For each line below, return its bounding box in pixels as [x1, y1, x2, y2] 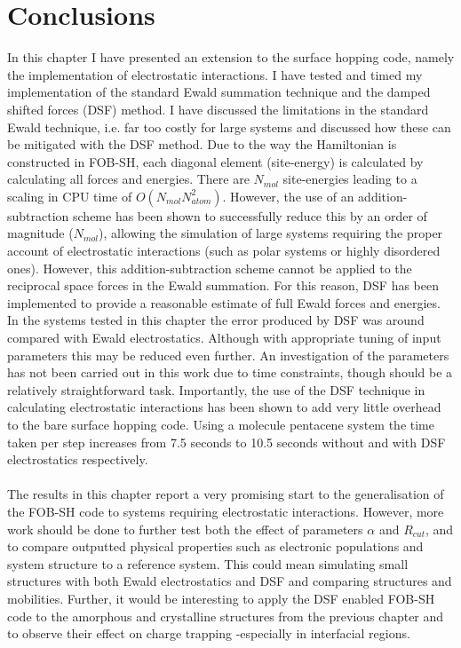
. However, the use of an [222, 186, 354, 205]
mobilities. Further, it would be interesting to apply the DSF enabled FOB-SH [7, 589, 435, 607]
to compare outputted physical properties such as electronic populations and [7, 537, 424, 556]
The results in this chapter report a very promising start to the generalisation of [7, 485, 444, 503]
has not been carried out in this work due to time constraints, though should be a [7, 363, 453, 382]
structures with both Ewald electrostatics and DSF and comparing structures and [7, 572, 452, 590]
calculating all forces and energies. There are [7, 170, 250, 188]
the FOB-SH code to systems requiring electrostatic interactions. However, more [7, 502, 444, 520]
